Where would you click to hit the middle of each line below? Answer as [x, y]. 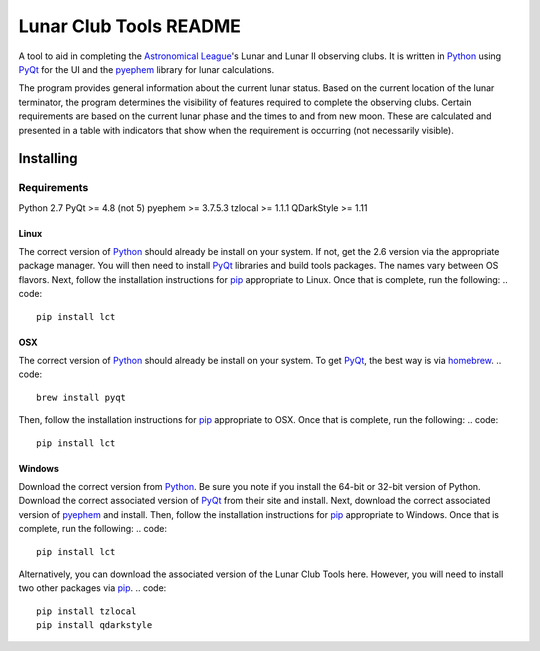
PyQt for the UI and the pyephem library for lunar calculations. [146, 69]
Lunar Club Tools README [130, 26]
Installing [48, 158]
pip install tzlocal [86, 611]
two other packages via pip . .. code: [92, 588]
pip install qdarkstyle [94, 625]
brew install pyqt [81, 397]
